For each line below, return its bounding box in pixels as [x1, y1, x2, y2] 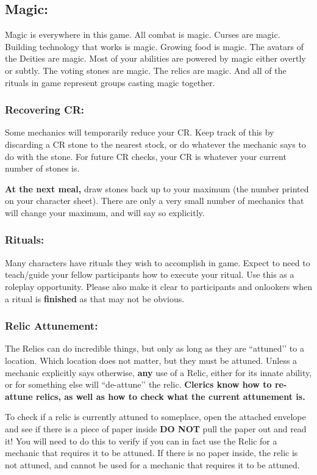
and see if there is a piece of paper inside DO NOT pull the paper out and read [5, 422, 307, 435]
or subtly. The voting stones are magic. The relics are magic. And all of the [5, 63, 287, 76]
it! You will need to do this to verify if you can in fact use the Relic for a [5, 434, 277, 447]
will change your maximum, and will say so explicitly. [5, 206, 205, 219]
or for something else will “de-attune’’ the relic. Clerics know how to [5, 378, 272, 391]
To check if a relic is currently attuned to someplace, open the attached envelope [5, 410, 306, 423]
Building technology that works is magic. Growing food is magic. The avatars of [5, 40, 304, 53]
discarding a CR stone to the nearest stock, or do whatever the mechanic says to [5, 137, 306, 150]
